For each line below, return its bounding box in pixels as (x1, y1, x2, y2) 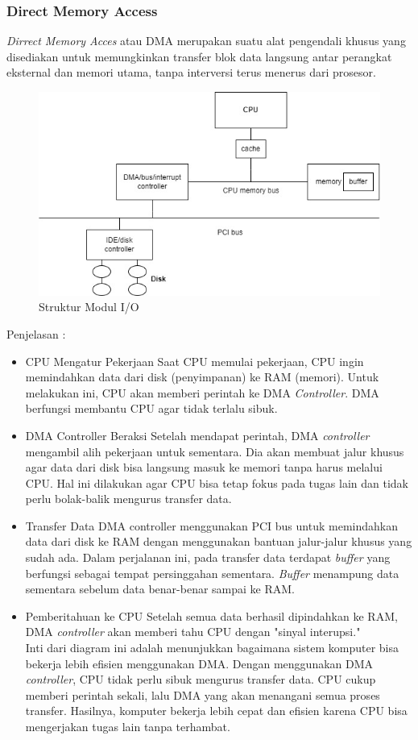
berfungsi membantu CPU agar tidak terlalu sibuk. (25, 400, 278, 417)
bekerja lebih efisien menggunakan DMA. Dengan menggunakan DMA (25, 655, 374, 671)
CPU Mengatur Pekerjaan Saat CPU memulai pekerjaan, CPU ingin (25, 352, 364, 369)
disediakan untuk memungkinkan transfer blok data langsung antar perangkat (6, 48, 392, 64)
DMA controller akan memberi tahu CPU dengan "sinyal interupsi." (25, 623, 361, 640)
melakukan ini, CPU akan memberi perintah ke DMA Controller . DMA (25, 384, 379, 401)
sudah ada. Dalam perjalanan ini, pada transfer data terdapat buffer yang (25, 549, 391, 566)
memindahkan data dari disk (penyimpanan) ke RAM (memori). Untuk (25, 368, 379, 385)
